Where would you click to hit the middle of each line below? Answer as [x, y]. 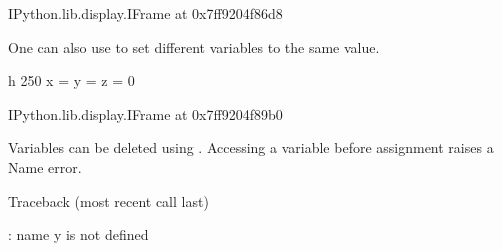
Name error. [45, 166]
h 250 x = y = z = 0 [71, 80]
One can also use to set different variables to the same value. [194, 46]
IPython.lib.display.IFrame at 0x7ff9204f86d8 [145, 13]
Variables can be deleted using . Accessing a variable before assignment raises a [251, 147]
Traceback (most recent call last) [108, 200]
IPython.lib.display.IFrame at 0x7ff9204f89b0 [145, 113]
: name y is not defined [78, 234]
